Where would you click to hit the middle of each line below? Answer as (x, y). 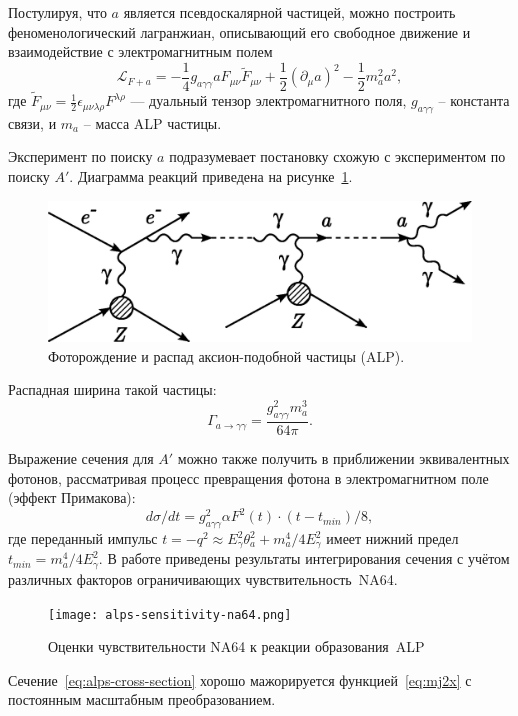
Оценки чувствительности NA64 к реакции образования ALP (236, 646)
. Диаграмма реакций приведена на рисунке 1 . (211, 176)
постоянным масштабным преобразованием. (142, 699)
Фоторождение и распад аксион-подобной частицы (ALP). (226, 355)
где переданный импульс (83, 538)
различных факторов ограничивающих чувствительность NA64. (203, 578)
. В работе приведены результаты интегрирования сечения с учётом (304, 558)
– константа (474, 100)
